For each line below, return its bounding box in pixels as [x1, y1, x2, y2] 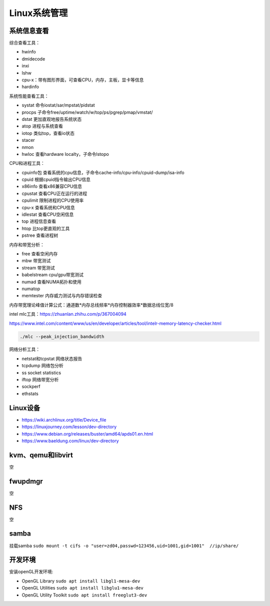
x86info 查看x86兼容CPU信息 [21, 183, 82, 189]
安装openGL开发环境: [9, 569, 53, 575]
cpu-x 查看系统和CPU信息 [21, 204, 75, 210]
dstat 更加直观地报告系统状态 [21, 116, 82, 122]
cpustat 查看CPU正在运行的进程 [21, 190, 87, 196]
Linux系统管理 [9, 7, 68, 18]
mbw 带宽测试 [21, 258, 51, 264]
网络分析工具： [9, 346, 40, 352]
